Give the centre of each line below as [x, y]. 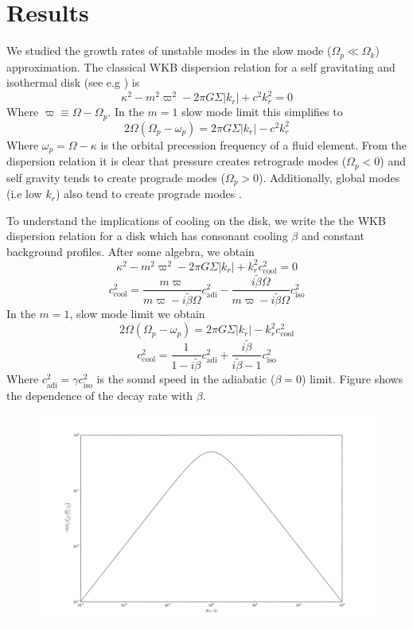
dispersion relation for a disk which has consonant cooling [147, 236]
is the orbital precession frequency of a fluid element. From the [253, 144]
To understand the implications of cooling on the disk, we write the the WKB [196, 220]
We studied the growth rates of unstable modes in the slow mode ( [169, 50]
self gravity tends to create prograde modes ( [116, 177]
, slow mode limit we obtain [137, 314]
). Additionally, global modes [329, 177]
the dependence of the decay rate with [100, 395]
